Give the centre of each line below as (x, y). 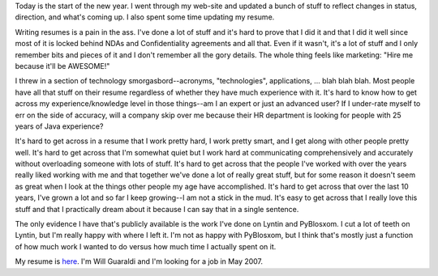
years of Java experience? (59, 126)
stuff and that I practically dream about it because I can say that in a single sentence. (157, 209)
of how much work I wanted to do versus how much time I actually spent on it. (146, 246)
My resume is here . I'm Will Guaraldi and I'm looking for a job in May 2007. (139, 261)
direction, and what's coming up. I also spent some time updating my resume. (145, 17)
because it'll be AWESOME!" (62, 66)
